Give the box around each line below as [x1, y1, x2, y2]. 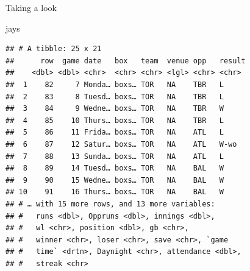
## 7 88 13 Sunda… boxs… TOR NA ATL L [5, 152, 224, 161]
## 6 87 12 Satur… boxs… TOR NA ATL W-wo [5, 139, 237, 149]
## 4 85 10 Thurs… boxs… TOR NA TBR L [5, 116, 224, 125]
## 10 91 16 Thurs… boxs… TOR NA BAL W [5, 188, 224, 197]
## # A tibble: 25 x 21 [5, 44, 102, 54]
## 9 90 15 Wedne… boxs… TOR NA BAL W [5, 175, 224, 185]
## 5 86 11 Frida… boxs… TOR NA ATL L [5, 128, 224, 137]
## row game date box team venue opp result [5, 56, 246, 65]
